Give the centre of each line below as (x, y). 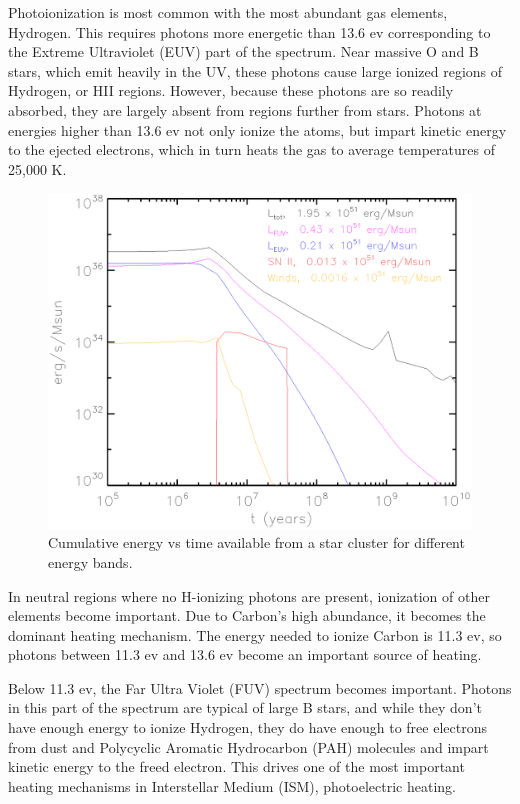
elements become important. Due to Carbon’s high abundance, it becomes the (247, 615)
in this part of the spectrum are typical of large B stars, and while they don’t (245, 707)
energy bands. (90, 561)
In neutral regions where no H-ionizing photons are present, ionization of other (249, 595)
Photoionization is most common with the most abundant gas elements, (228, 12)
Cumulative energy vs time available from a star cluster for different (256, 542)
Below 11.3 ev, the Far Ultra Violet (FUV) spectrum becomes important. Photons (260, 687)
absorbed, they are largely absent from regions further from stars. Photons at (245, 109)
